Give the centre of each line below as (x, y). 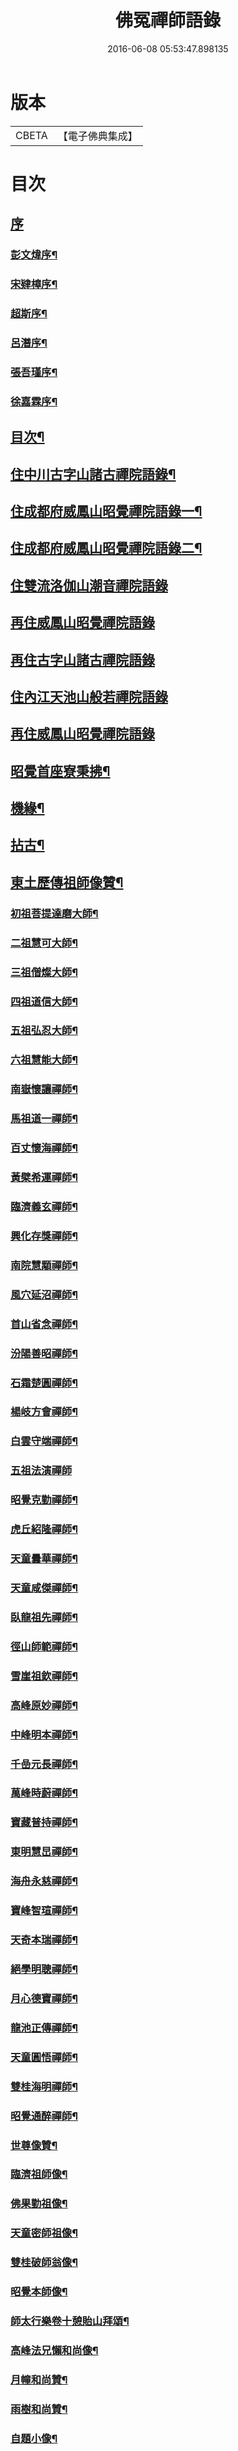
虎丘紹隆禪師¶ (44, 1529)
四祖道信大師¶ (44, 1001)
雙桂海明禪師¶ (44, 2086)
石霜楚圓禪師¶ (44, 1383)
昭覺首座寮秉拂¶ (60, 771)
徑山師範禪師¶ (44, 1646)
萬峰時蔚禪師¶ (44, 1793)
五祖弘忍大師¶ (44, 1031)
